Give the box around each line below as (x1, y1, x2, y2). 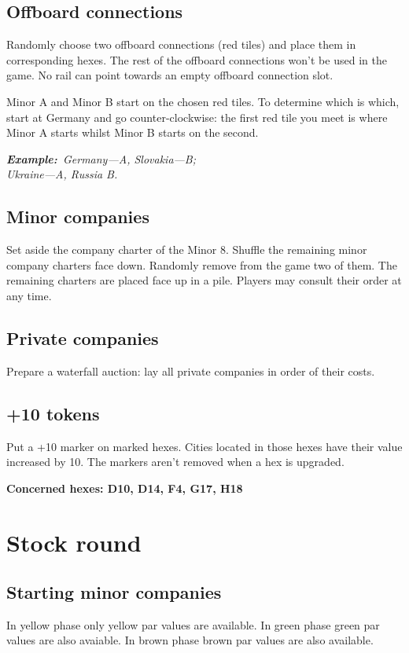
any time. (6, 287, 52, 303)
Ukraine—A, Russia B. (6, 166, 118, 182)
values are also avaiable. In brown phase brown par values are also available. (6, 632, 374, 648)
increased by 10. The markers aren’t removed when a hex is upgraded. (6, 453, 345, 470)
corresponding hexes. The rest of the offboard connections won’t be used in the (6, 51, 387, 68)
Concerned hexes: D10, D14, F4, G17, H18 (6, 479, 243, 496)
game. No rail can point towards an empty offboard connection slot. (6, 67, 333, 83)
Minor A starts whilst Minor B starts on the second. (6, 124, 259, 141)
